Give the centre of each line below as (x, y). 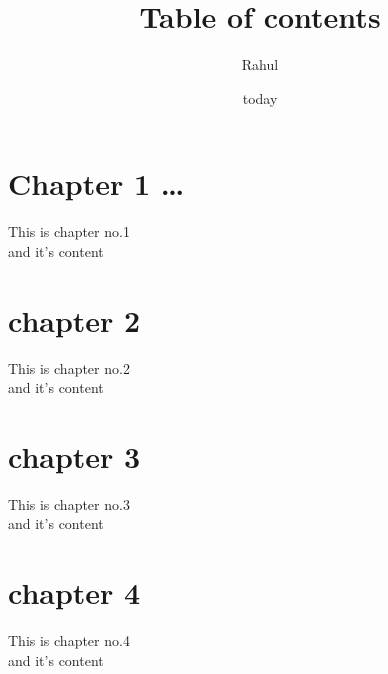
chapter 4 (74, 592)
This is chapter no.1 (69, 231)
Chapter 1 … (96, 183)
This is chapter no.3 (69, 503)
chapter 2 (74, 319)
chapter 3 (74, 455)
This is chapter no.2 (69, 367)
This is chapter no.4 (69, 640)
